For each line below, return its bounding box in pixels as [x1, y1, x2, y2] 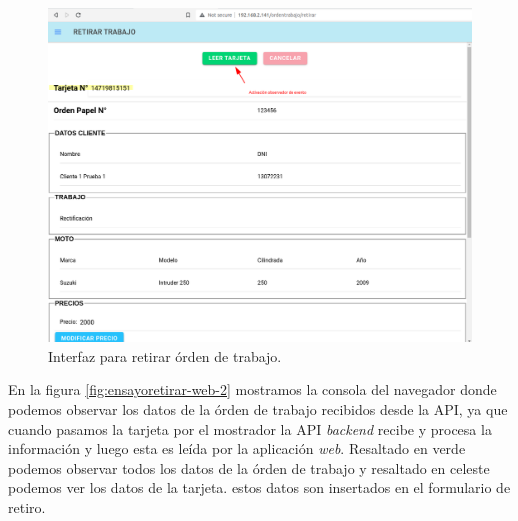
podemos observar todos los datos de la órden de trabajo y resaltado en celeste [8, 457, 490, 478]
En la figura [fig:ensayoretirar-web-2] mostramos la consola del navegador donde [8, 379, 497, 400]
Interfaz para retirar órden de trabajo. [48, 345, 282, 366]
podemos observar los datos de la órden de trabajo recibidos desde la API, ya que [8, 398, 508, 419]
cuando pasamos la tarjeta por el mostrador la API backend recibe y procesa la [8, 418, 492, 439]
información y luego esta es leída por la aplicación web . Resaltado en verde [8, 438, 466, 459]
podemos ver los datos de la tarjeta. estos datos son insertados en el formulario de [8, 477, 511, 498]
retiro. [8, 496, 46, 517]
